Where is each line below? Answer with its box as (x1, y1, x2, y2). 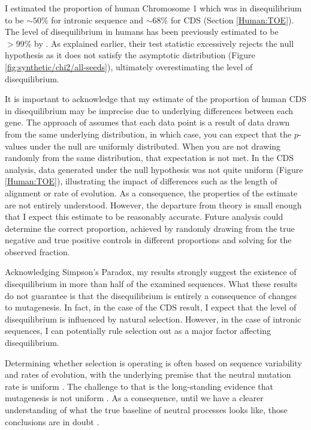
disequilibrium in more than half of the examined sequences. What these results (5, 277, 298, 290)
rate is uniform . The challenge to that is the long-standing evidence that (5, 380, 273, 392)
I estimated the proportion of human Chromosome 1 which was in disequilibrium (5, 2, 302, 14)
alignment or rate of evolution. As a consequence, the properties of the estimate (5, 186, 298, 199)
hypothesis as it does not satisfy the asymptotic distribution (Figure (5, 49, 255, 61)
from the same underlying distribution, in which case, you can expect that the (5, 127, 292, 140)
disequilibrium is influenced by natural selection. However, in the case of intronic (5, 312, 301, 325)
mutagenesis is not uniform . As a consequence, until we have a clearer (5, 392, 264, 404)
